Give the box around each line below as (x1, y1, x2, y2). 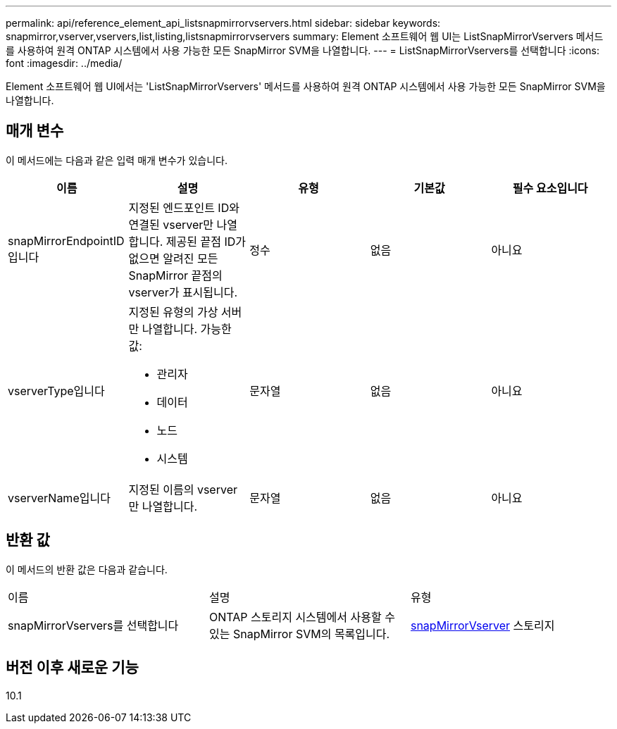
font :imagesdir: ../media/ (6, 57, 123, 69)
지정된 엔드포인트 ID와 (128, 200, 239, 215)
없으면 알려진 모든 (128, 251, 218, 266)
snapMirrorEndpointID (8, 233, 125, 248)
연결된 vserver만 (128, 217, 214, 232)
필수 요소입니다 (512, 180, 588, 195)
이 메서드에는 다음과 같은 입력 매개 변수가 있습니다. (6, 154, 228, 166)
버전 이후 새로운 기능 (6, 659, 139, 677)
